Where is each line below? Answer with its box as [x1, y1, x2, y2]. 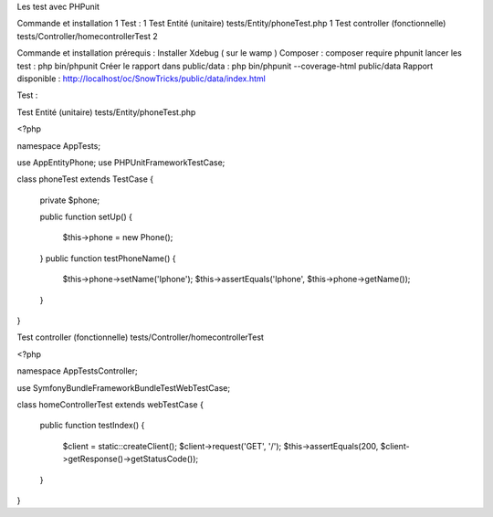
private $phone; [39, 195, 100, 206]
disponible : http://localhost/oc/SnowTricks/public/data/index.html [16, 73, 267, 84]
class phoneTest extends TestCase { [16, 174, 154, 185]
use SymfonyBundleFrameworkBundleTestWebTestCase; [16, 382, 231, 393]
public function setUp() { [39, 211, 132, 223]
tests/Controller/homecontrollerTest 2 [16, 30, 159, 41]
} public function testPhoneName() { [39, 252, 176, 264]
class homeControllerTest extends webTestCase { [16, 398, 205, 410]
